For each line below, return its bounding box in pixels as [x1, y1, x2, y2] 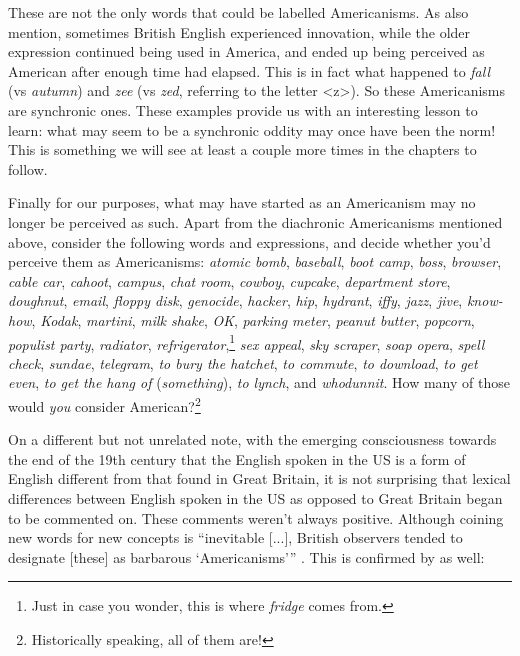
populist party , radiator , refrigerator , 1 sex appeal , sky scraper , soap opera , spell [8, 330, 485, 354]
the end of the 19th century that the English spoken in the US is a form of [8, 448, 466, 469]
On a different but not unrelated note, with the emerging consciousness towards [8, 429, 497, 450]
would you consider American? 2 [8, 392, 201, 416]
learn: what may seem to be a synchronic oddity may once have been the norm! [8, 119, 496, 140]
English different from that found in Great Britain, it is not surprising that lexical [8, 468, 511, 489]
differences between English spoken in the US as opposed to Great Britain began [8, 487, 503, 508]
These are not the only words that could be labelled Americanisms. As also [8, 2, 469, 22]
